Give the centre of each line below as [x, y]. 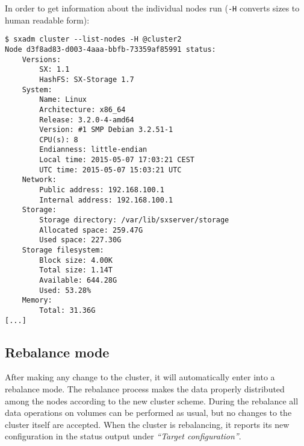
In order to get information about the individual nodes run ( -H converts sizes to [152, 8]
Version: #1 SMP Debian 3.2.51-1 [106, 130]
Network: [39, 180]
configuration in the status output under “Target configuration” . [123, 436]
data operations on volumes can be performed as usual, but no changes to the [148, 413]
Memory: [37, 300]
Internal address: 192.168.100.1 [106, 200]
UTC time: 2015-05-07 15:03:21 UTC [110, 170]
